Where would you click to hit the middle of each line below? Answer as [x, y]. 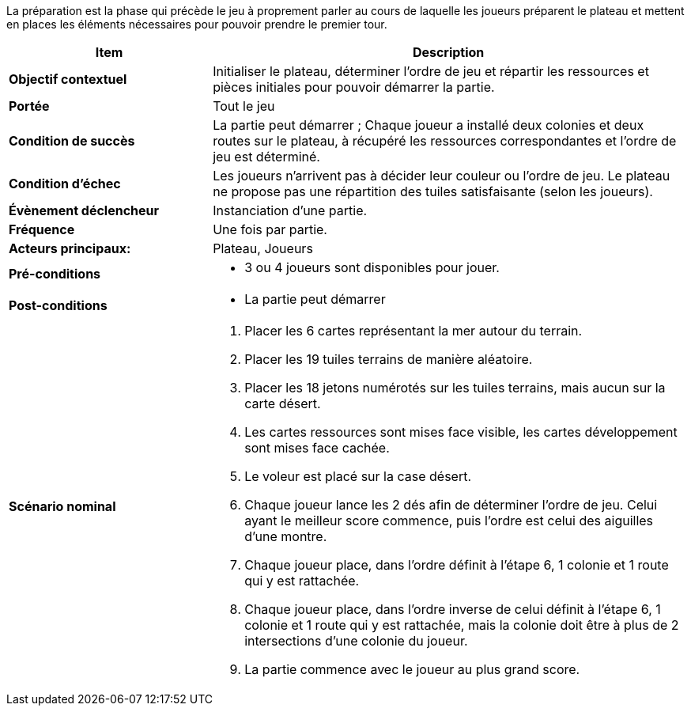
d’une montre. [286, 536]
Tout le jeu [244, 106]
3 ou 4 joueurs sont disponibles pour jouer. [372, 267]
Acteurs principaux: [70, 248]
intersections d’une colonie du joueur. [356, 641]
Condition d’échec [65, 184]
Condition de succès [72, 141]
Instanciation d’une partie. [290, 210]
